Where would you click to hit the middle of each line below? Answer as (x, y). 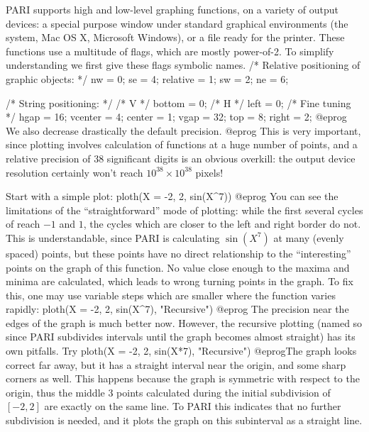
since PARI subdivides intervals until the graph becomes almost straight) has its (181, 337)
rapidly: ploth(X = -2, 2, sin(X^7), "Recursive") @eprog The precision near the (177, 309)
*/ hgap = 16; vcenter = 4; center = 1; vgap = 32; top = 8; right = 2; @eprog (176, 117)
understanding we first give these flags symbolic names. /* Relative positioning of (183, 65)
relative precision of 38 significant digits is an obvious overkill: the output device (181, 158)
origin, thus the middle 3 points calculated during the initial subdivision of (168, 392)
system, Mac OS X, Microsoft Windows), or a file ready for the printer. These (175, 37)
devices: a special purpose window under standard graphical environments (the (177, 23)
